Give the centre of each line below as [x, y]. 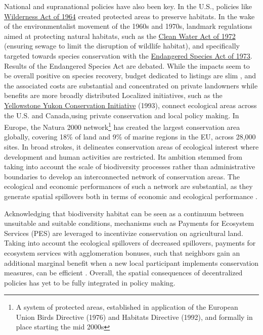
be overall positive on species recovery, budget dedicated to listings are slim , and [130, 76]
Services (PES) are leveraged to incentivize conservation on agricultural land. [124, 233]
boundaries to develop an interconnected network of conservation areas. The [122, 176]
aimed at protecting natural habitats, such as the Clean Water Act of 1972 [120, 36]
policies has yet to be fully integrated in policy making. [90, 282]
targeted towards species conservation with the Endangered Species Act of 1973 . [128, 55]
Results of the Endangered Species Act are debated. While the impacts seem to [127, 65]
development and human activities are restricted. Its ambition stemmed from [123, 156]
